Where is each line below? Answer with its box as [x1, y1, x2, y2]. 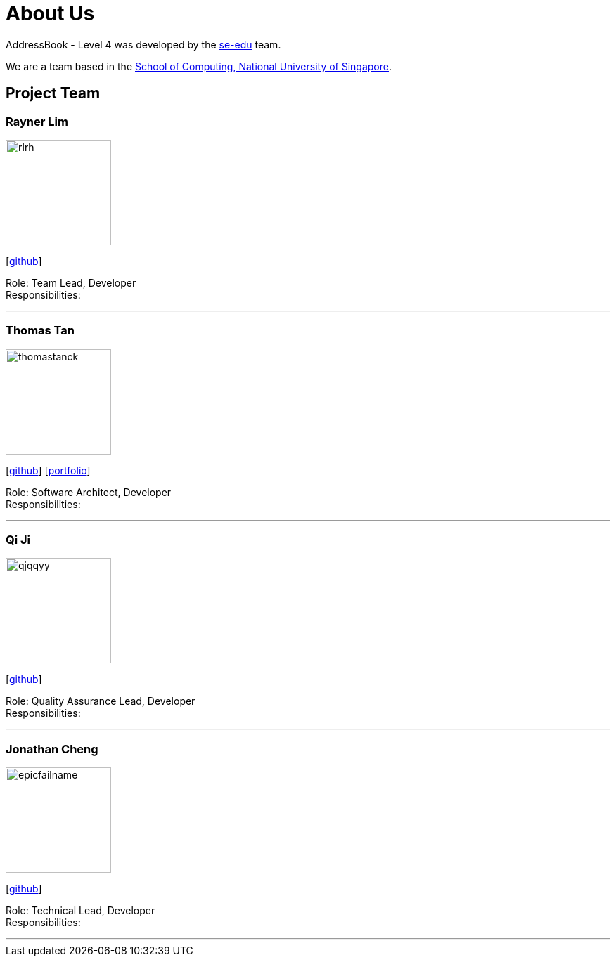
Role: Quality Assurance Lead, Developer [6, 695, 195, 708]
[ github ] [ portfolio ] [6, 464, 91, 476]
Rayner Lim [6, 114, 68, 129]
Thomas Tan [6, 323, 75, 338]
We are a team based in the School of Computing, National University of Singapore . [6, 60, 392, 72]
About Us [6, 1, 95, 25]
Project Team [6, 84, 101, 103]
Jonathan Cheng [6, 741, 98, 756]
